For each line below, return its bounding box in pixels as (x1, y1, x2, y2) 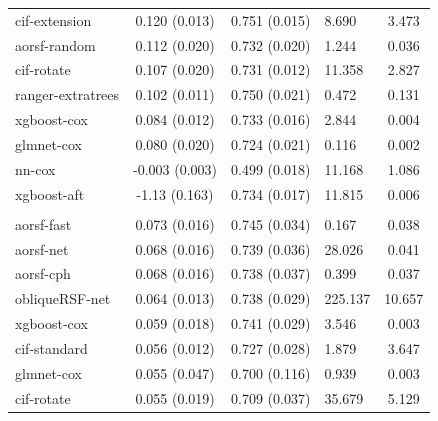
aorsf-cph (15, 263, 71, 284)
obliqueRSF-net (15, 288, 111, 309)
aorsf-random (15, 34, 96, 55)
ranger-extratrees (15, 84, 120, 105)
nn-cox (15, 158, 56, 179)
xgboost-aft (15, 183, 85, 204)
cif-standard (15, 337, 88, 358)
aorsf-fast (15, 213, 72, 234)
